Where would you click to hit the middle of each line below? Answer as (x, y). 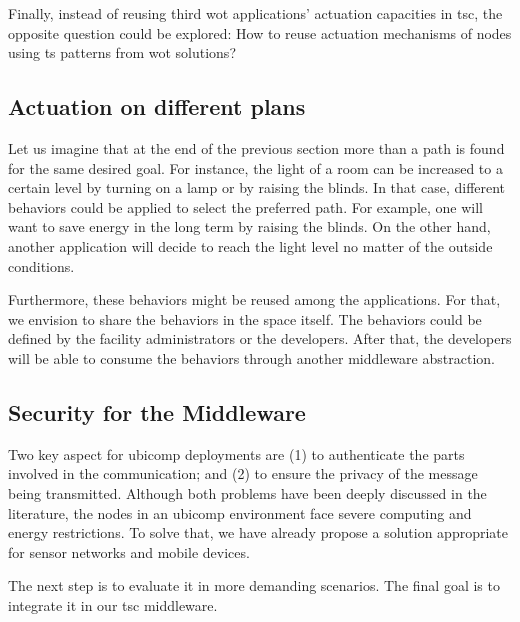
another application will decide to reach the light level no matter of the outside (250, 245)
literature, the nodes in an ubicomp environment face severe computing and (240, 512)
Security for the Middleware (157, 411)
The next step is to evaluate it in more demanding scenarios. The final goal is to (254, 585)
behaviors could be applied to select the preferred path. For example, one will (246, 206)
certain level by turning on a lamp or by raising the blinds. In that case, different (257, 187)
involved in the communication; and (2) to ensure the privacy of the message (243, 473)
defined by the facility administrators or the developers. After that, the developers (260, 338)
